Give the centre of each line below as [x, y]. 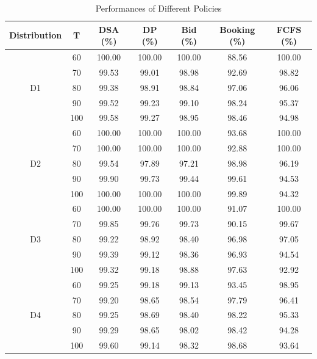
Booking [237, 29]
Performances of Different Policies [158, 8]
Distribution [36, 35]
